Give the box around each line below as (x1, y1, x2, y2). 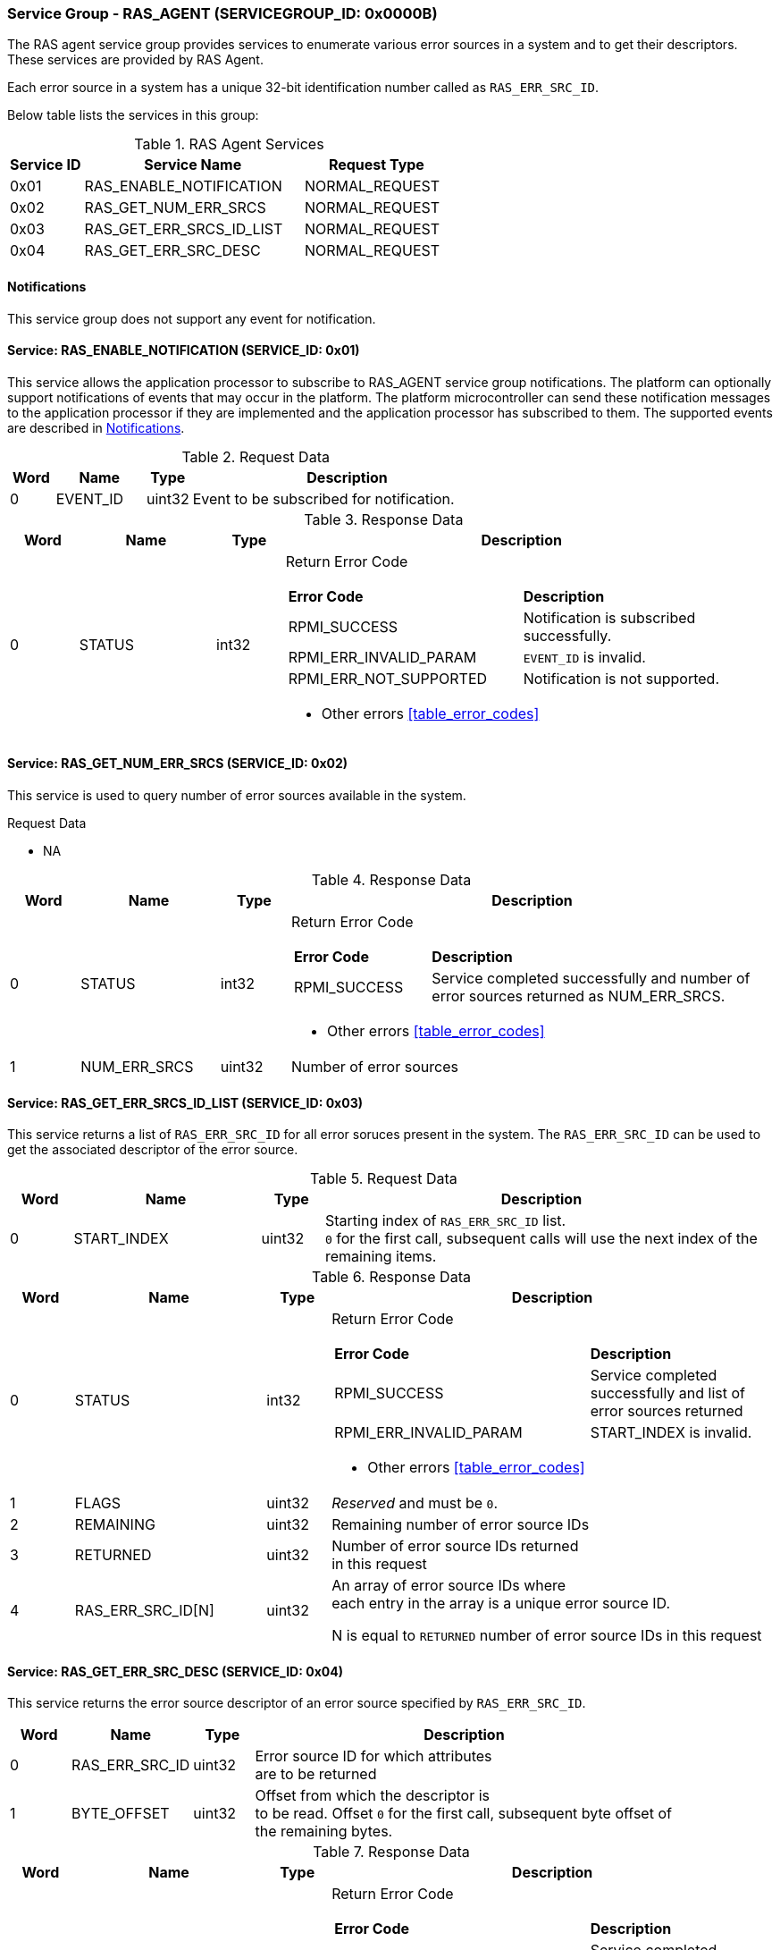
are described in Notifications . (7, 419, 185, 435)
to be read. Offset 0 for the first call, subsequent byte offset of (255, 1804, 672, 1823)
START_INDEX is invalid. (590, 1423, 752, 1442)
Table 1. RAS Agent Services (134, 135, 324, 154)
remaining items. (324, 1247, 437, 1266)
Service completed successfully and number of (432, 969, 751, 988)
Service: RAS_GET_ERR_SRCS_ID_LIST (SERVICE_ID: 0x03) (7, 1094, 363, 1110)
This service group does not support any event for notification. (7, 310, 376, 326)
